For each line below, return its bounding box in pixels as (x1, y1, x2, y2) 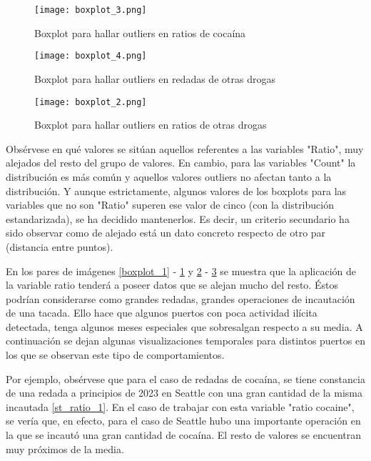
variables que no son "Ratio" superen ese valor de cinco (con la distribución (6, 197, 334, 212)
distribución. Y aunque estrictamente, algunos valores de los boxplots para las (6, 183, 347, 198)
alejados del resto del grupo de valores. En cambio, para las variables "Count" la (6, 155, 356, 170)
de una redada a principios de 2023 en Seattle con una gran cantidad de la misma (6, 385, 362, 400)
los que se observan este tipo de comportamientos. (6, 347, 225, 362)
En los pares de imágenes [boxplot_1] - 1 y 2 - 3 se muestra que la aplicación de (6, 263, 357, 278)
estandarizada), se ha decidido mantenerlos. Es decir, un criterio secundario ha (6, 211, 350, 226)
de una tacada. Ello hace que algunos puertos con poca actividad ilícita (6, 305, 317, 320)
